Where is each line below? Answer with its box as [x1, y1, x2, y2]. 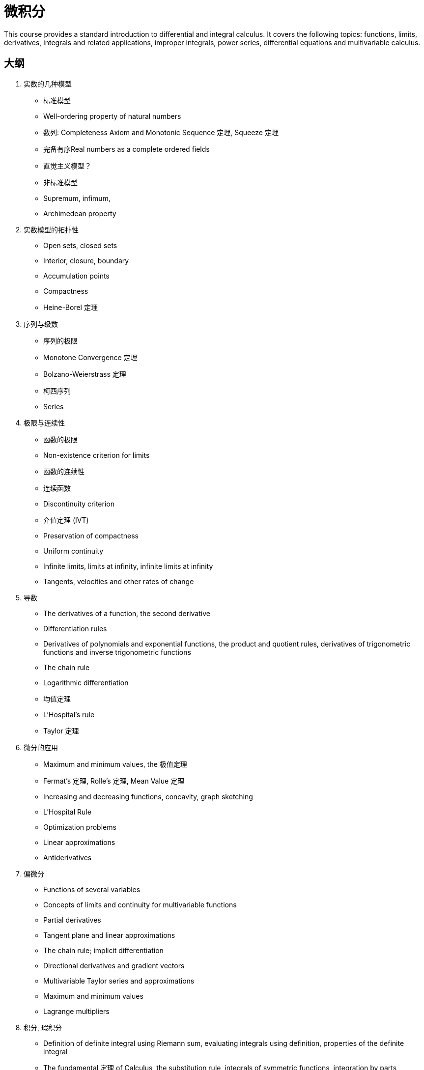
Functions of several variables [43, 885, 141, 894]
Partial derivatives [43, 915, 101, 924]
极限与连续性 [24, 418, 65, 427]
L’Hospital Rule [43, 807, 91, 816]
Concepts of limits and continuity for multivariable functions [43, 900, 237, 909]
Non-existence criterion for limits [43, 451, 150, 459]
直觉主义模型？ [43, 161, 91, 170]
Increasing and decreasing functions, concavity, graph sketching [43, 792, 253, 801]
